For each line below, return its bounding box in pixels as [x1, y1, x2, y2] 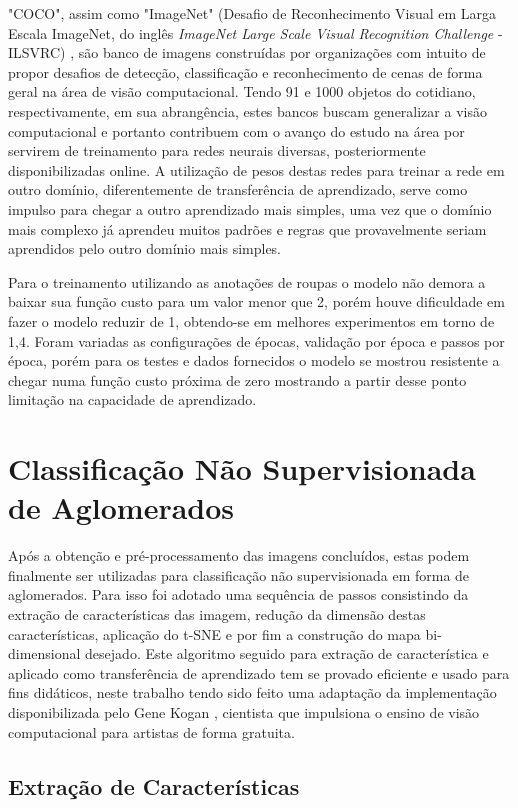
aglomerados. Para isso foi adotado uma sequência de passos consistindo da [8, 584, 469, 605]
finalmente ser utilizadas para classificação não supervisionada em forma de [8, 564, 470, 585]
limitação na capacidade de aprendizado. [8, 389, 257, 410]
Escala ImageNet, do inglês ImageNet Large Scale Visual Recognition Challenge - [8, 22, 503, 43]
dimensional [8, 643, 81, 664]
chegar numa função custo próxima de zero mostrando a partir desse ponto [8, 369, 467, 390]
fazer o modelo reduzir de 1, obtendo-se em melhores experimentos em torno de [8, 310, 495, 331]
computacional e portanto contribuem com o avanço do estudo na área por [8, 120, 465, 141]
